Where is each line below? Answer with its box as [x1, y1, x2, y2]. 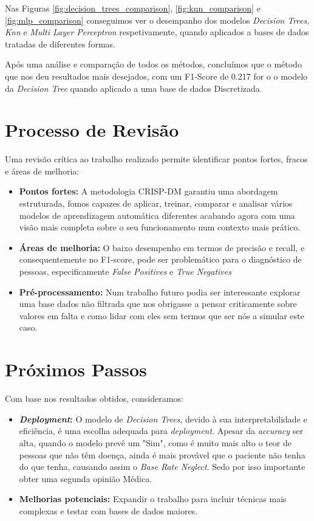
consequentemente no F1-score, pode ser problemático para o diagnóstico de [19, 253, 302, 266]
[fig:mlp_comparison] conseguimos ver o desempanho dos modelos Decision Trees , [5, 13, 310, 26]
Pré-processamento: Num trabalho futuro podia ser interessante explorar [19, 285, 301, 298]
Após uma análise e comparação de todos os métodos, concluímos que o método [5, 58, 302, 71]
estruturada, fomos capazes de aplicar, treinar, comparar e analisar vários [19, 197, 293, 210]
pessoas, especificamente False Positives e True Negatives [19, 265, 231, 278]
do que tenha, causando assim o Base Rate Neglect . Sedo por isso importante [19, 460, 305, 473]
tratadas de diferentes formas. [5, 37, 115, 50]
